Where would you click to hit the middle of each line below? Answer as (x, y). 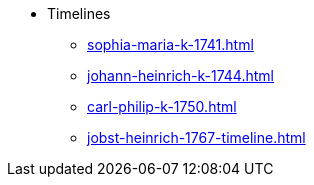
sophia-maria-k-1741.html (170, 44)
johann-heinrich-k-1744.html (180, 75)
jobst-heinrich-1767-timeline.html (196, 137)
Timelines (79, 13)
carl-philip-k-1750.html (162, 106)
